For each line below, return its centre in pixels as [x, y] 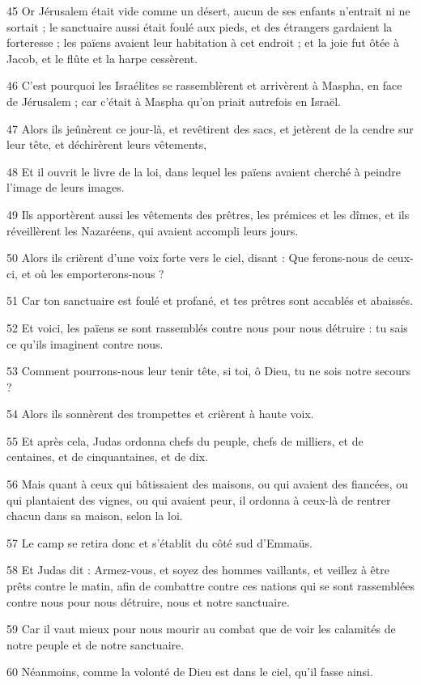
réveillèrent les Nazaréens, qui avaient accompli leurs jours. [153, 230]
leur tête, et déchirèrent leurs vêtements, [107, 144]
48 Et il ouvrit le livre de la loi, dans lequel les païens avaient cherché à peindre [204, 171]
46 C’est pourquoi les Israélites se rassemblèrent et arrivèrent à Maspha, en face [204, 85]
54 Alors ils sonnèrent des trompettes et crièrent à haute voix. [160, 414]
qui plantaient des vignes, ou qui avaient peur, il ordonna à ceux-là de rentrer [199, 499]
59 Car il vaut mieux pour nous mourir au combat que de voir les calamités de [201, 629]
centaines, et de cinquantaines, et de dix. [108, 457]
